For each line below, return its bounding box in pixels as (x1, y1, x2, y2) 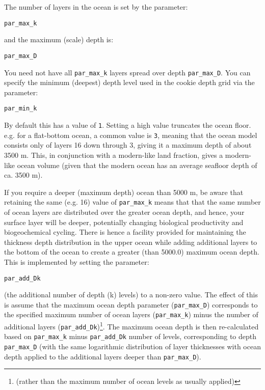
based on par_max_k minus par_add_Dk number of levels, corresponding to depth (4, 331, 257, 342)
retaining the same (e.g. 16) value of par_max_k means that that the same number (4, 197, 261, 207)
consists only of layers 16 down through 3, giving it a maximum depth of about (4, 140, 252, 150)
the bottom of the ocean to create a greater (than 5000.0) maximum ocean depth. (4, 246, 259, 257)
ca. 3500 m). (4, 170, 43, 180)
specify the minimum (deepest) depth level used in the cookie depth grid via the (4, 77, 255, 88)
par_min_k (4, 105, 37, 113)
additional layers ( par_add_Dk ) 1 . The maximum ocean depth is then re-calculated (4, 320, 259, 331)
